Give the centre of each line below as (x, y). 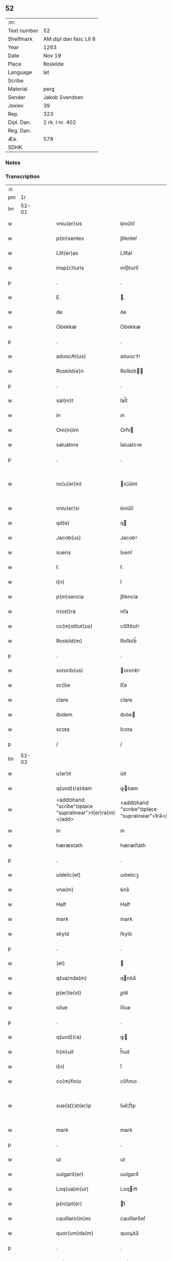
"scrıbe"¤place (138, 809)
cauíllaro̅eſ (133, 1218)
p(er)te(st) (69, 993)
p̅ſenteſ (128, 238)
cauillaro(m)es (73, 1218)
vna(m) (65, 890)
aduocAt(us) (71, 356)
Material (18, 89)
